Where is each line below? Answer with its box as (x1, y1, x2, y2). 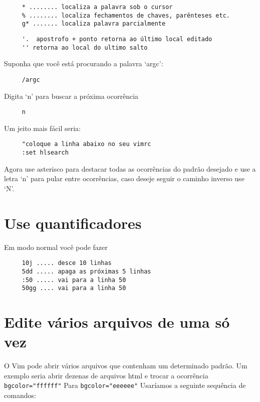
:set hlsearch (22, 149, 69, 157)
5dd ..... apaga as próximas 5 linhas (22, 267, 151, 275)
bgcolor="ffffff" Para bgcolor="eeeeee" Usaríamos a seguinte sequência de (4, 380, 246, 390)
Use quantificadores (4, 212, 142, 233)
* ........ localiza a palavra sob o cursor (22, 4, 173, 11)
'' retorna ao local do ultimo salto (22, 44, 148, 51)
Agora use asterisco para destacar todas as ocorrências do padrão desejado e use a (4, 163, 256, 174)
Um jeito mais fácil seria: (4, 122, 81, 133)
